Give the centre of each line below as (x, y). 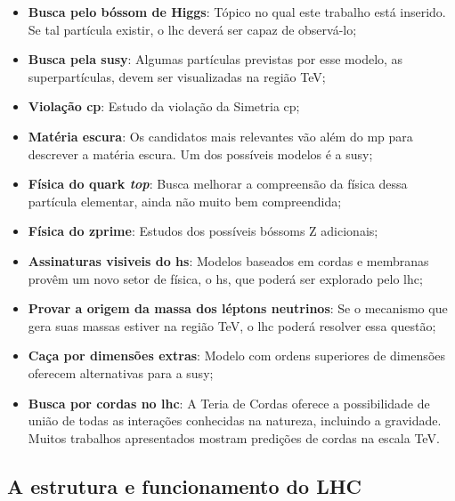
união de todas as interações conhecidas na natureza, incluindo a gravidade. (235, 420)
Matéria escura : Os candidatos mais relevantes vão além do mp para (220, 136)
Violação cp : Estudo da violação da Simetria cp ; (164, 106)
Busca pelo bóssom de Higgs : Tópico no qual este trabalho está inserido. (237, 12)
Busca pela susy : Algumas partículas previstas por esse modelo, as (215, 59)
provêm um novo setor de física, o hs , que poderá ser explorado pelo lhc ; (225, 278)
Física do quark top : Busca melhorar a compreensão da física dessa (218, 184)
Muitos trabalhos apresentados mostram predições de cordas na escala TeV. (234, 437)
